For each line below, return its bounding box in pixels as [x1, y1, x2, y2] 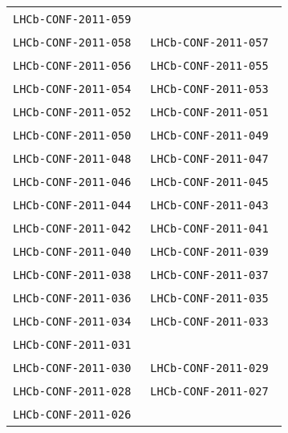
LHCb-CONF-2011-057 [150, 36, 269, 49]
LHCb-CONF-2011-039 [150, 245, 269, 258]
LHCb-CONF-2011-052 [13, 106, 132, 119]
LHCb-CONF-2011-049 [150, 129, 269, 142]
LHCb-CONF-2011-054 [13, 83, 132, 95]
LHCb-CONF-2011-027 [150, 385, 269, 398]
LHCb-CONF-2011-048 [13, 152, 132, 165]
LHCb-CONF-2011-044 [13, 199, 132, 212]
